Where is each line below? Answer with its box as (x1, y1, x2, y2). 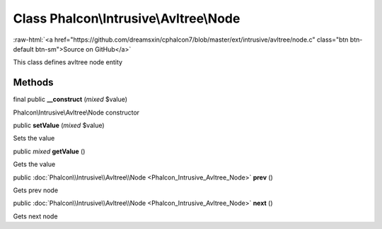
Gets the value (13, 160, 56, 169)
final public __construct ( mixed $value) (13, 95, 127, 104)
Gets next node (13, 212, 58, 221)
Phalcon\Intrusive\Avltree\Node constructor (13, 108, 140, 117)
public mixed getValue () (13, 147, 86, 155)
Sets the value (13, 134, 55, 143)
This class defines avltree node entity (13, 58, 123, 66)
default (13, 45, 35, 53)
